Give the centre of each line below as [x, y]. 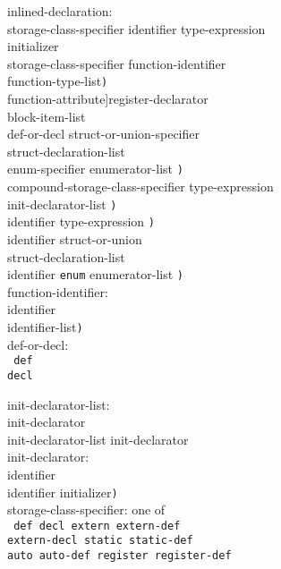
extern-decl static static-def [100, 541]
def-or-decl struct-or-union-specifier [103, 134]
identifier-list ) [45, 327]
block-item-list [47, 116]
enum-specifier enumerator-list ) [95, 169]
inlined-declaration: [60, 11]
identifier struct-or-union [75, 238]
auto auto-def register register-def [119, 556]
